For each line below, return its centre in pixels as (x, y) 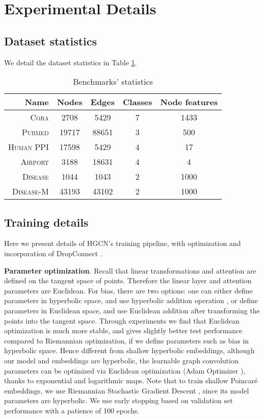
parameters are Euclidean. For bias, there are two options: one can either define (128, 290)
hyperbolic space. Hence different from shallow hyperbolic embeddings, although (129, 350)
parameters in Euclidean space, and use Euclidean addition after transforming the (132, 310)
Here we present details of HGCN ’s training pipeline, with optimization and (123, 243)
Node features (189, 102)
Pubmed (35, 132)
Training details (46, 222)
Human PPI (29, 147)
